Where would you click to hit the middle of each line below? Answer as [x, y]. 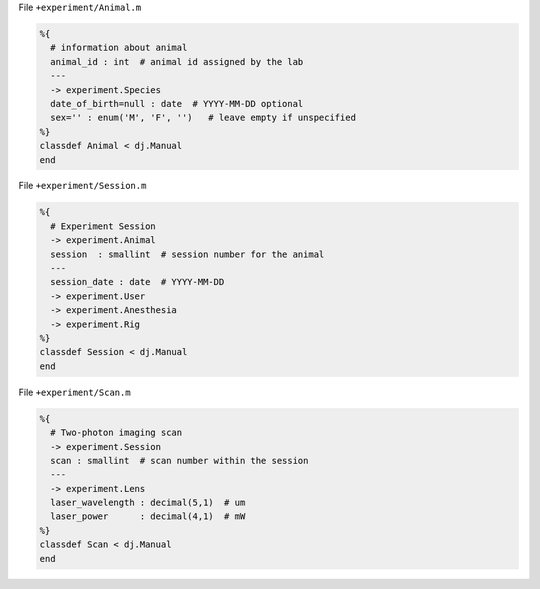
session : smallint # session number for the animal [187, 254]
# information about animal [119, 48]
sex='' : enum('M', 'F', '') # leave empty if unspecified [203, 118]
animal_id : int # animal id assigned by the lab [177, 61]
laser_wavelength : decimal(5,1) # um [148, 503]
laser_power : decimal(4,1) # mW [148, 516]
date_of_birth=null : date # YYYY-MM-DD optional [177, 103]
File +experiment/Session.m [82, 186]
